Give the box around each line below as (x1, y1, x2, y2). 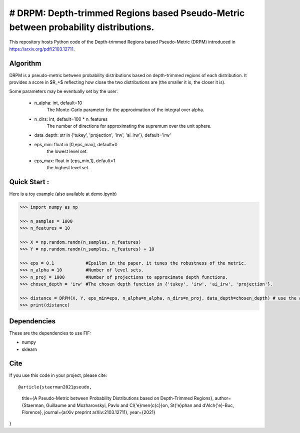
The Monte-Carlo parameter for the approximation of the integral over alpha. (46, 107, 204, 113)
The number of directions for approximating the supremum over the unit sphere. (46, 123, 212, 129)
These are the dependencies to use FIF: (9, 330, 91, 336)
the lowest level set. (46, 148, 88, 155)
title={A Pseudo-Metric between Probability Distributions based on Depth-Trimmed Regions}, (21, 395, 214, 401)
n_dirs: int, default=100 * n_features (34, 116, 108, 122)
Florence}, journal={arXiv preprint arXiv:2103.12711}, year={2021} (21, 409, 156, 415)
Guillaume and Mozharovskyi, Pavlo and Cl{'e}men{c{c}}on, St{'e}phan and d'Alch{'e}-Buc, (45, 402, 234, 408)
